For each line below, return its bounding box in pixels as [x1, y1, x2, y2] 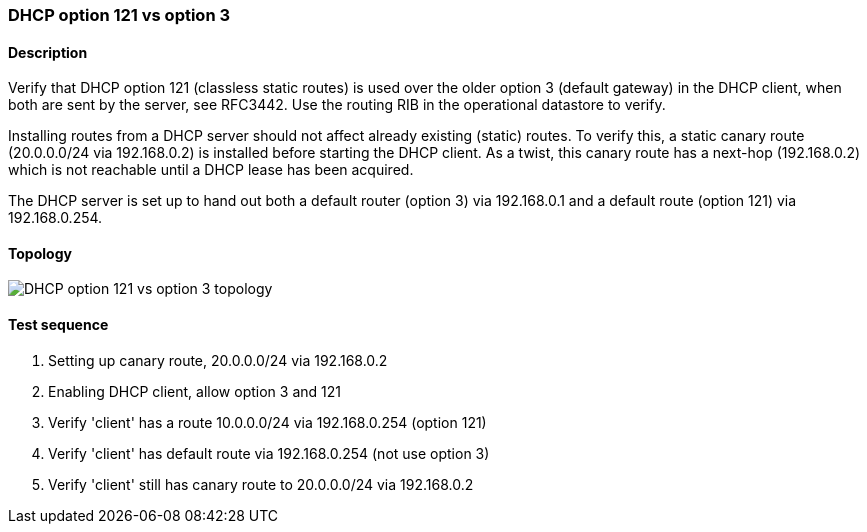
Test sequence [8, 316, 109, 334]
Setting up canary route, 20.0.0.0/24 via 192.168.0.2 [48, 351, 388, 369]
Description [8, 43, 88, 61]
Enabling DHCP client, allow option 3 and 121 [48, 382, 341, 400]
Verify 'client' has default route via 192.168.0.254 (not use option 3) [48, 444, 490, 462]
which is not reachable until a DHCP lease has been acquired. [8, 161, 414, 179]
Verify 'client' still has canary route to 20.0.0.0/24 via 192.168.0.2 [48, 475, 474, 493]
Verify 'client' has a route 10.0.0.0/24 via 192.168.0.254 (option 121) [48, 413, 487, 431]
